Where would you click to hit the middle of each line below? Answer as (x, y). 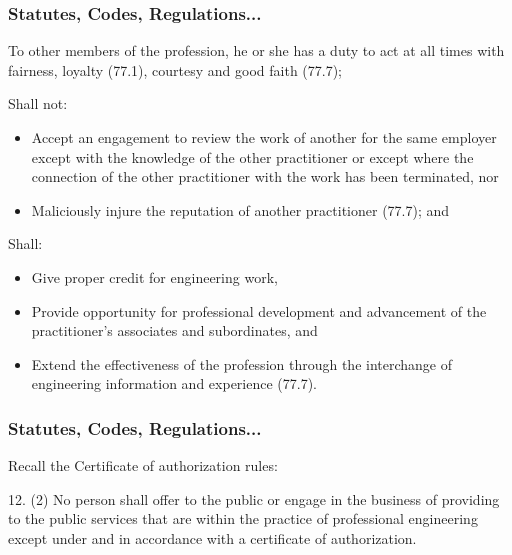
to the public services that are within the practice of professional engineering (243, 518)
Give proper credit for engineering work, (154, 276)
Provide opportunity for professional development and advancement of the (259, 310)
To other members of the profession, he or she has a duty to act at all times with (256, 50)
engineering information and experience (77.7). (174, 383)
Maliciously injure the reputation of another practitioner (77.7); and (240, 209)
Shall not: (38, 103)
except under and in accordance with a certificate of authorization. (212, 537)
